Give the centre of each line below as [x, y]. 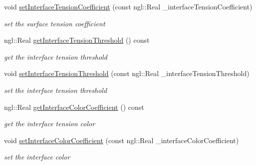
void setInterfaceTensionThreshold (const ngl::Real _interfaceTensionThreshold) [127, 73]
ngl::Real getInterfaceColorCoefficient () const [74, 107]
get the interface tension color [50, 124]
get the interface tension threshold [56, 56]
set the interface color [37, 157]
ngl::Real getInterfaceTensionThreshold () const [77, 40]
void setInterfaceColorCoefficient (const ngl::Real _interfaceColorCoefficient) [122, 140]
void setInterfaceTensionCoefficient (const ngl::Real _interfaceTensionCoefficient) [128, 6]
